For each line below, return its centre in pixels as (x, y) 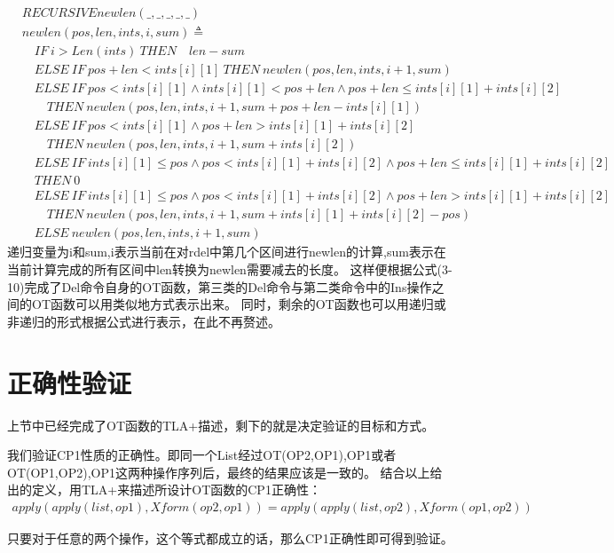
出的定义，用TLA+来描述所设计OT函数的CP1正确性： (164, 490)
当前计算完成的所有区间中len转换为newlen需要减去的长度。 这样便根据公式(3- (230, 269)
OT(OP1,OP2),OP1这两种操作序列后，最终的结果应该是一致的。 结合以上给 (225, 472)
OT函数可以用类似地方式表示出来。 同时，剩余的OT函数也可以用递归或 (239, 304)
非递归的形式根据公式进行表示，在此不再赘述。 (144, 321)
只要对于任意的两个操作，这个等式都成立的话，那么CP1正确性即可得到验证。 (230, 537)
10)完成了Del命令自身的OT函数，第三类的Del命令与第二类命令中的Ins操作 (220, 286)
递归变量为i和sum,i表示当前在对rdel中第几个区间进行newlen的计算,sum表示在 (227, 252)
